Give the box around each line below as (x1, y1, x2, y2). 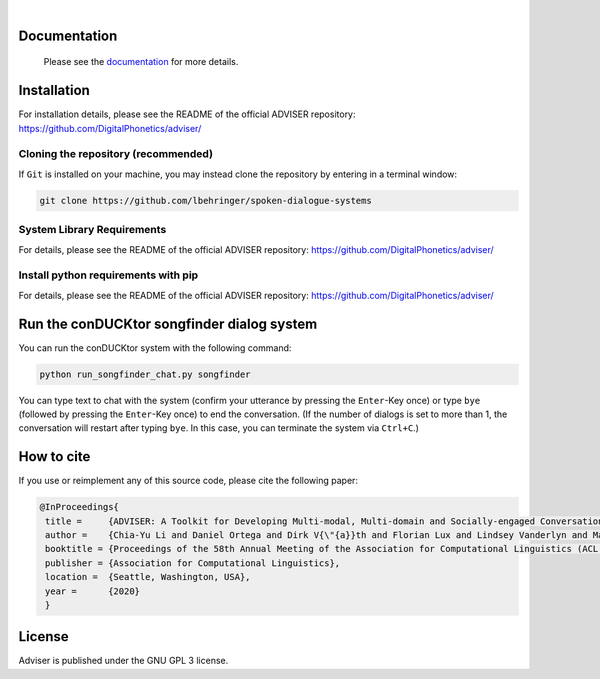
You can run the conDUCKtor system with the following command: (18, 341, 292, 354)
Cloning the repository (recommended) (18, 147, 214, 161)
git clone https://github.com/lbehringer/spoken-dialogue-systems (39, 195, 372, 206)
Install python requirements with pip (18, 268, 199, 282)
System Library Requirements (18, 223, 167, 237)
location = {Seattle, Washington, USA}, (45, 571, 251, 583)
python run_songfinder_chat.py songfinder (39, 368, 251, 380)
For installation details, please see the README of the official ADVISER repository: (18, 108, 356, 120)
